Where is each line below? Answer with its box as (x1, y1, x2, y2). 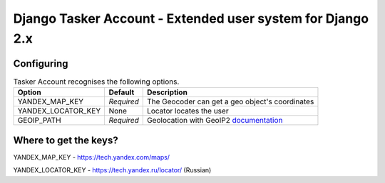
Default (108, 87, 135, 97)
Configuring (13, 57, 68, 70)
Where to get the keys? (13, 134, 118, 146)
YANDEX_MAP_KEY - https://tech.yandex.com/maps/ (13, 152, 170, 161)
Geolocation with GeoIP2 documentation (146, 116, 283, 126)
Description (146, 87, 188, 97)
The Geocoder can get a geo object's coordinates (146, 96, 314, 106)
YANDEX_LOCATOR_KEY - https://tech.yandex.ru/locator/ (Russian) (13, 166, 212, 174)
